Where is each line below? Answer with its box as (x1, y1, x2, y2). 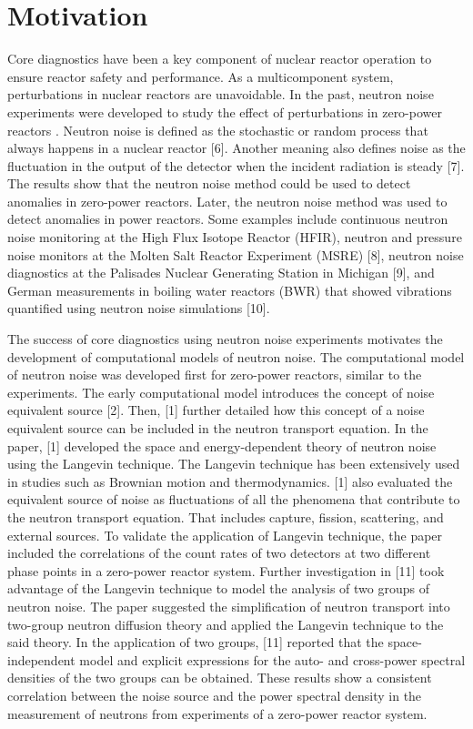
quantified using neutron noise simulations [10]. (7, 299, 270, 318)
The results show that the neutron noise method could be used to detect (7, 174, 411, 193)
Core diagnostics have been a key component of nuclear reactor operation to (7, 49, 432, 68)
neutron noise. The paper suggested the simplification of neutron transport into (7, 596, 450, 615)
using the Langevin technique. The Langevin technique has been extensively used (7, 454, 460, 473)
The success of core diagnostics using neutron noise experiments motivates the (7, 329, 443, 349)
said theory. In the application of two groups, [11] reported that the (7, 633, 384, 652)
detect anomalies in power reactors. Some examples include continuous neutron (7, 209, 448, 228)
